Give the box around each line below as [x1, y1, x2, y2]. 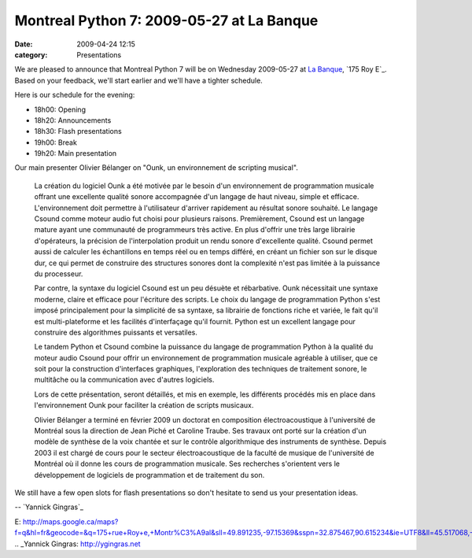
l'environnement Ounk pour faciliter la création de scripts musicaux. [34, 401, 254, 410]
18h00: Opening [34, 105, 87, 114]
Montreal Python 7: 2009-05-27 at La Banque [14, 12, 319, 29]
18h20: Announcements [34, 115, 112, 125]
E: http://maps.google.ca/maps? [14, 516, 119, 527]
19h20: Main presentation [34, 149, 117, 158]
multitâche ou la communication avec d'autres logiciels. [34, 375, 215, 385]
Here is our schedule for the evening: [14, 91, 135, 100]
